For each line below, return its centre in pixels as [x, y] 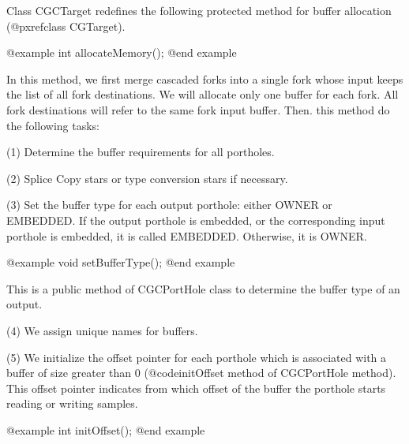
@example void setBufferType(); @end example [121, 262]
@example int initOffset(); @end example [106, 429]
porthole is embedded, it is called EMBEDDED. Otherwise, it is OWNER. [187, 235]
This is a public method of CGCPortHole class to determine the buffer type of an [203, 288]
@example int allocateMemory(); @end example [122, 52]
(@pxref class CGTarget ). [66, 26]
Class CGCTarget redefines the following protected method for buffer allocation [199, 10]
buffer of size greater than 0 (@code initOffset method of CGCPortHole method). [201, 373]
